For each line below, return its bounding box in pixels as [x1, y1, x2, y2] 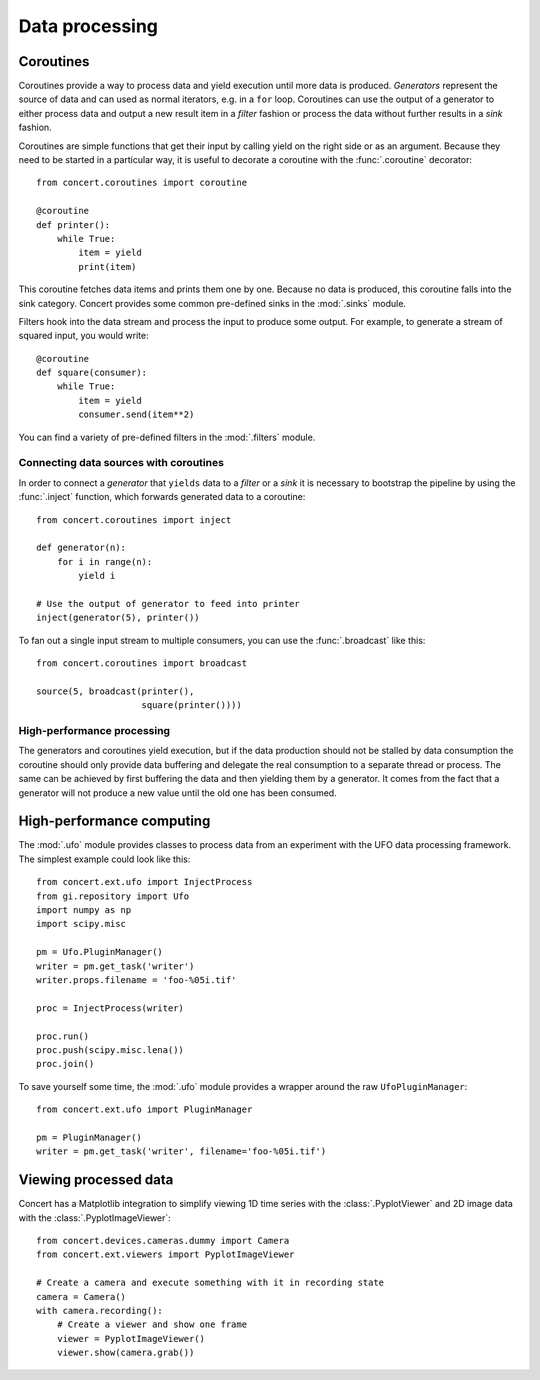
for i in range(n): [56, 556, 153, 567]
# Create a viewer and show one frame [56, 1319, 248, 1330]
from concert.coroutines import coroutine [36, 177, 248, 189]
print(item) [78, 261, 137, 272]
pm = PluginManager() [36, 1131, 142, 1143]
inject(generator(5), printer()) [36, 612, 200, 624]
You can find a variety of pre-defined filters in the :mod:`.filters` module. [18, 431, 316, 443]
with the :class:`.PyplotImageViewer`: [18, 1211, 172, 1224]
